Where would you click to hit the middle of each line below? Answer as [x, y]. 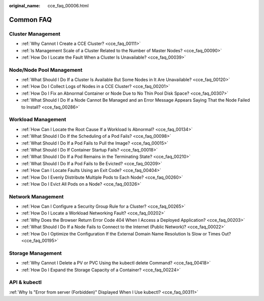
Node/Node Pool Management [46, 70]
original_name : [25, 6]
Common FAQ [31, 20]
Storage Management [35, 253]
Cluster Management [35, 34]
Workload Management [38, 120]
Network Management [36, 196]
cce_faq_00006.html [68, 6]
